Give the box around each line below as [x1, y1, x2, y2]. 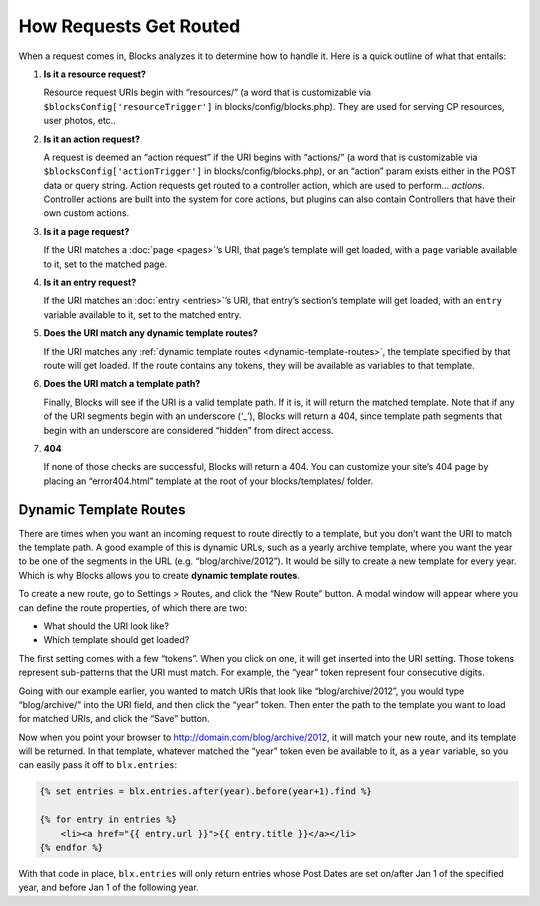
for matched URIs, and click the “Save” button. [18, 713, 210, 725]
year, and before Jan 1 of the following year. [18, 881, 199, 894]
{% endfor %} [39, 842, 104, 854]
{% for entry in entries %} [39, 814, 177, 825]
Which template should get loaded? [43, 634, 190, 646]
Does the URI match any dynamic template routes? [43, 327, 259, 339]
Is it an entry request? [43, 276, 137, 289]
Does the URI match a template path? [43, 378, 201, 390]
